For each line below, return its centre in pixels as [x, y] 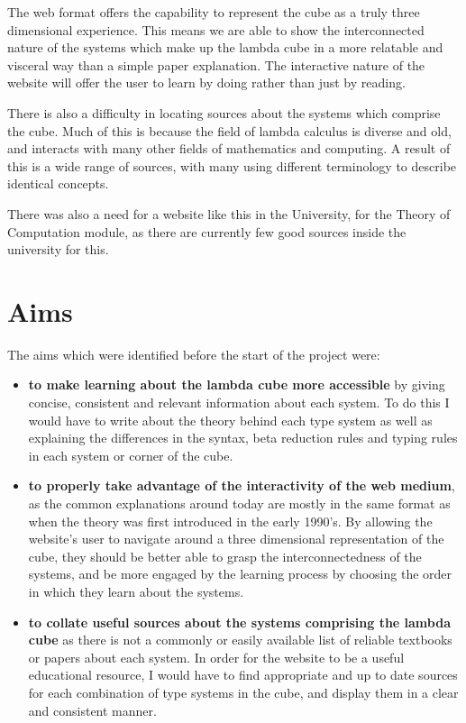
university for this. [58, 249]
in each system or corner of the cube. [131, 455]
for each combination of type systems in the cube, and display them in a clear [243, 692]
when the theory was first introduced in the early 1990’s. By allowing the [230, 521]
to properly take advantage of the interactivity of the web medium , [242, 485]
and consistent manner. [92, 710]
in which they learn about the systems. [136, 591]
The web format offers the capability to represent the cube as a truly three [214, 12]
